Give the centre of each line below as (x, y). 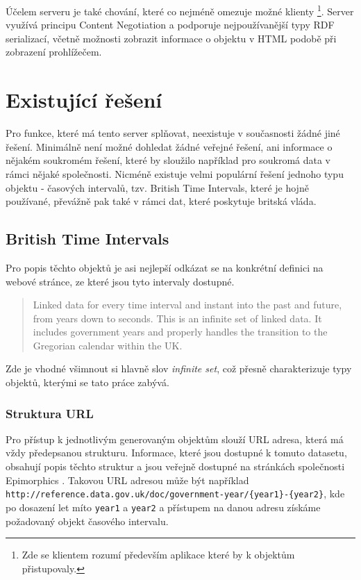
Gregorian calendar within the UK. (108, 345)
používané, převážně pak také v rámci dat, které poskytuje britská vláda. (161, 201)
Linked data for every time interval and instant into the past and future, (187, 305)
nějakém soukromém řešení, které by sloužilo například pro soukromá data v (168, 160)
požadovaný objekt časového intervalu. (87, 521)
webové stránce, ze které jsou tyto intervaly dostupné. (120, 281)
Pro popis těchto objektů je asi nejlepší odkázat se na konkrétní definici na (165, 267)
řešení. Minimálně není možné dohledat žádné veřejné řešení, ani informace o (169, 146)
